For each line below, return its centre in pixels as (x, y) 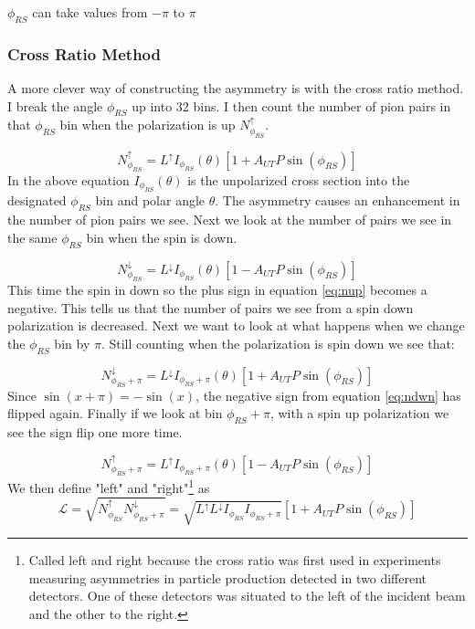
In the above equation (69, 179)
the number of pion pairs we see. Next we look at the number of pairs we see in (230, 220)
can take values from (90, 12)
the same (32, 237)
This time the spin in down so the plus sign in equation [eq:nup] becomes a (217, 289)
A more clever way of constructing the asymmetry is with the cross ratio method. (236, 88)
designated (37, 200)
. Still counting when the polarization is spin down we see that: (278, 343)
